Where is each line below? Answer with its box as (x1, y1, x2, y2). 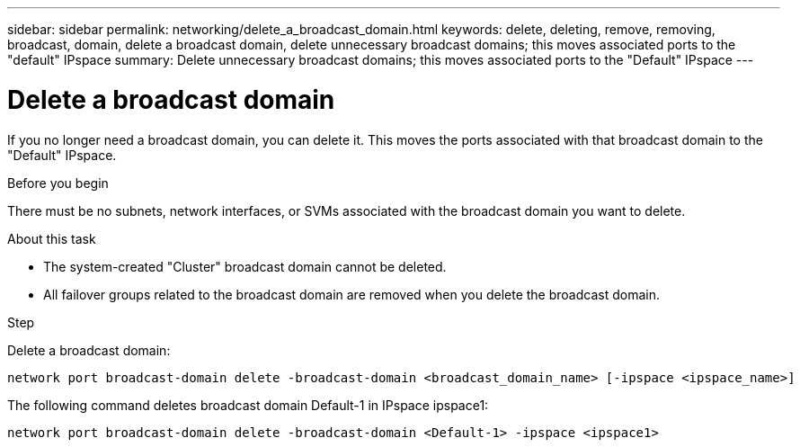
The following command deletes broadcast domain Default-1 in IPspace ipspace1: (7, 397, 489, 413)
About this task (7, 230, 96, 246)
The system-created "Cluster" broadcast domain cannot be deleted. (43, 258, 447, 274)
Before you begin (7, 174, 109, 191)
